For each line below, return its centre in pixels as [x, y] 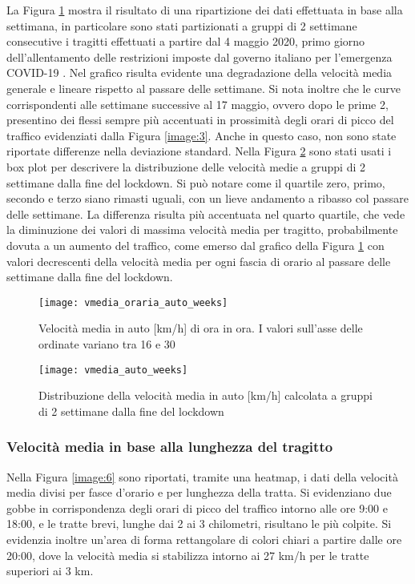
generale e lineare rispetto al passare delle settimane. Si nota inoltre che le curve [204, 88]
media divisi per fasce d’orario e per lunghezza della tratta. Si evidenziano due [199, 492]
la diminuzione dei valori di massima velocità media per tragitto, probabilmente [202, 230]
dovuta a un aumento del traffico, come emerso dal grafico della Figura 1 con [195, 245]
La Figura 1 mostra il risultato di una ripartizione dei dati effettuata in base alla [205, 10]
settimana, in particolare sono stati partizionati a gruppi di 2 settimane [182, 25]
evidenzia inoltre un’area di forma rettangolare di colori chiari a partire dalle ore [204, 539]
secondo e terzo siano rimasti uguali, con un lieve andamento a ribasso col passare [207, 198]
